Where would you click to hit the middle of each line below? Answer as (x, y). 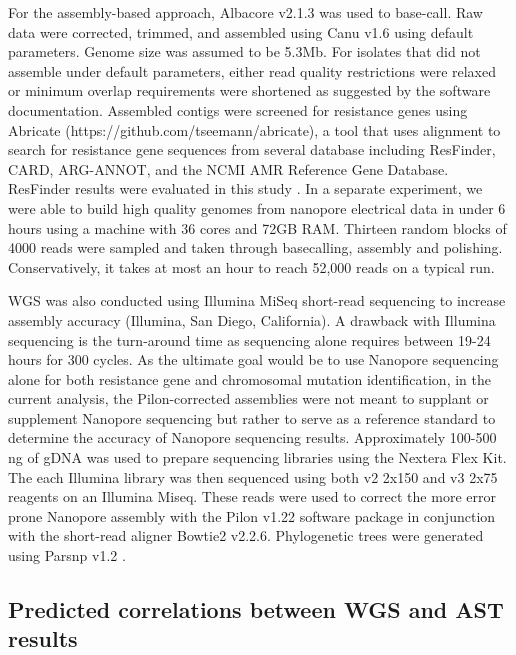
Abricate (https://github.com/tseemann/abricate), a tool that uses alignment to (254, 129)
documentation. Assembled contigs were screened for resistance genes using (238, 109)
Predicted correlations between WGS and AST (256, 609)
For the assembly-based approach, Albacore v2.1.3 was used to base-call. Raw (245, 12)
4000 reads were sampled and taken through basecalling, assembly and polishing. (255, 247)
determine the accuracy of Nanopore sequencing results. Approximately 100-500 (252, 437)
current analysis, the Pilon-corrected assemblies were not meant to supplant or (248, 398)
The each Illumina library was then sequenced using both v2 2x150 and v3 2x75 (253, 476)
